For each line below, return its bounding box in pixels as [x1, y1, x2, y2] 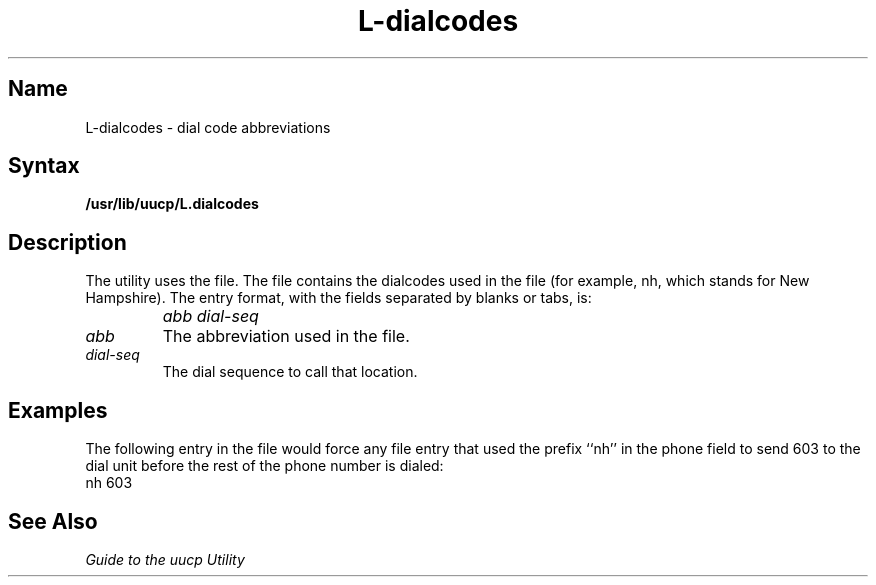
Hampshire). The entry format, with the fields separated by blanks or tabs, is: [85, 289, 592, 307]
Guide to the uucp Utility [85, 550, 245, 568]
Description [8, 229, 127, 255]
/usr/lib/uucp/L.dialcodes [85, 195, 259, 213]
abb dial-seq [162, 306, 259, 327]
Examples [8, 397, 108, 423]
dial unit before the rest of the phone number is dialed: [85, 457, 444, 475]
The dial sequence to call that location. [162, 363, 418, 381]
